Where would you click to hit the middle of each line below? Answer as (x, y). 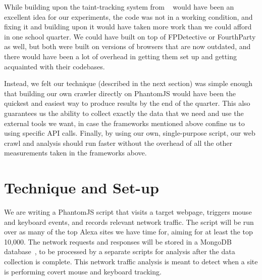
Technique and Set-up (82, 188)
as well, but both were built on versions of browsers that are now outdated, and (127, 46)
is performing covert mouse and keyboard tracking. (83, 271)
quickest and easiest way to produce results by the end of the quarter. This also (127, 103)
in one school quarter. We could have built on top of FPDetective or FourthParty (130, 36)
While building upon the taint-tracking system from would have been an (119, 7)
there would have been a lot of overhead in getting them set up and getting (120, 56)
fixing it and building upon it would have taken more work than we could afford (128, 27)
